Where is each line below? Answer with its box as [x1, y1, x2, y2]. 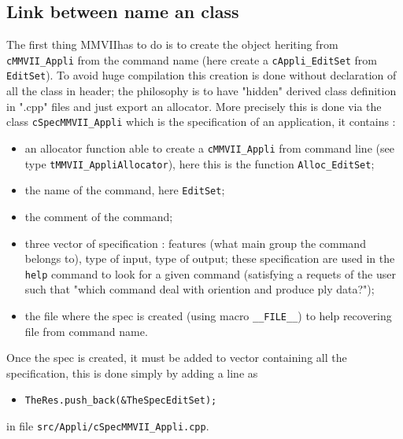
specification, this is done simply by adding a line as [6, 364, 258, 381]
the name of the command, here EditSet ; [24, 182, 225, 198]
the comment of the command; [24, 208, 173, 224]
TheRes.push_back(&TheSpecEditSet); [24, 395, 217, 407]
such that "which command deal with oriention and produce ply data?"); [24, 281, 375, 297]
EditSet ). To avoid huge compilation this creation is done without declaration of [6, 67, 397, 83]
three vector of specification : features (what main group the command [24, 234, 366, 251]
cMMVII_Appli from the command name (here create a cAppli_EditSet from [6, 51, 377, 68]
